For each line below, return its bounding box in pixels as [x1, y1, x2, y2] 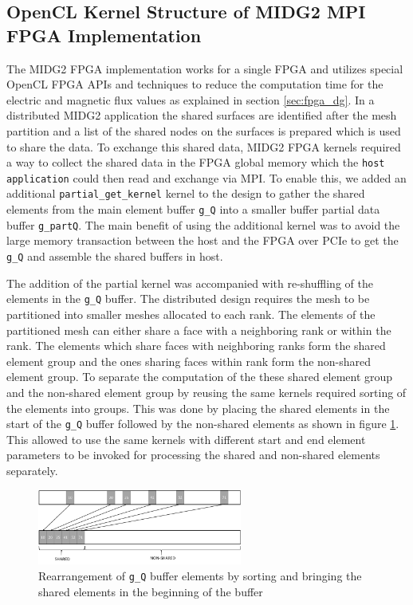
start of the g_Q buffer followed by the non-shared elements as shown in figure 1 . [6, 415, 399, 432]
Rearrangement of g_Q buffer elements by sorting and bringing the [38, 567, 362, 583]
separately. [6, 462, 58, 478]
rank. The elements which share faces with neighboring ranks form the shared [6, 337, 386, 354]
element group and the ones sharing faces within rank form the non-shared [6, 352, 372, 369]
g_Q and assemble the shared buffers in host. [6, 248, 223, 265]
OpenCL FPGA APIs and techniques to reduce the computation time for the [6, 76, 383, 92]
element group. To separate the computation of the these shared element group [6, 368, 393, 385]
